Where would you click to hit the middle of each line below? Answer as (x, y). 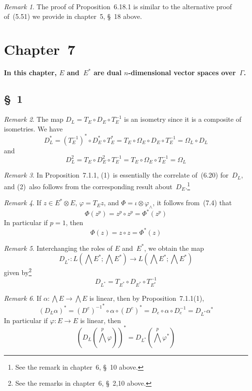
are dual (108, 73)
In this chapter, (30, 73)
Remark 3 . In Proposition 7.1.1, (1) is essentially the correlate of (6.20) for (116, 175)
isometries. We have (33, 128)
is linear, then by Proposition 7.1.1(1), (147, 298)
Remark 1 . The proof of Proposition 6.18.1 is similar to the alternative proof (118, 6)
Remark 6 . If (23, 298)
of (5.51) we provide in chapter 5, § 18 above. (73, 16)
